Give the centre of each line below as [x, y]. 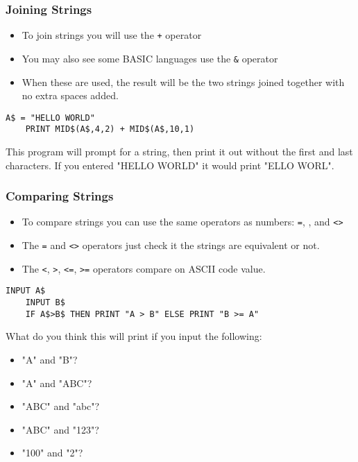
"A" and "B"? [50, 359]
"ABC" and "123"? [60, 429]
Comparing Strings [60, 196]
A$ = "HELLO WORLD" [50, 118]
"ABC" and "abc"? [61, 406]
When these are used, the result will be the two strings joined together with [183, 82]
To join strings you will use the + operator [112, 35]
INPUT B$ [45, 303]
